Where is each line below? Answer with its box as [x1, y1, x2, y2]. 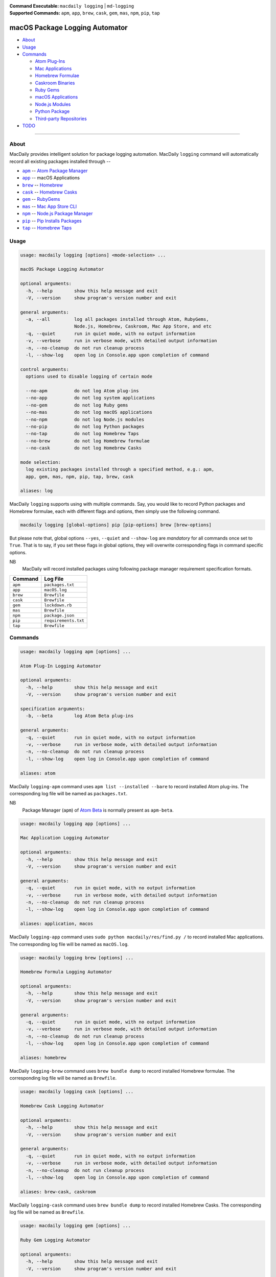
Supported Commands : [9, 10, 61, 16]
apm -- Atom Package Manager [22, 168, 88, 174]
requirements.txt [44, 618, 84, 623]
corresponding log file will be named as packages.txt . [9, 790, 128, 796]
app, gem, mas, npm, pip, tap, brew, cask [26, 474, 134, 480]
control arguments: [20, 366, 69, 372]
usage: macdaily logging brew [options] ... [20, 955, 134, 960]
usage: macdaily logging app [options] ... [20, 820, 131, 826]
